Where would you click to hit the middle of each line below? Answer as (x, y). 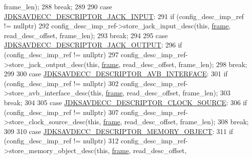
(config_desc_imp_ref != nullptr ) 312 (61, 141)
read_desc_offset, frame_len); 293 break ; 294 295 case (86, 35)
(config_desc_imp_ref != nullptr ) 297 (61, 54)
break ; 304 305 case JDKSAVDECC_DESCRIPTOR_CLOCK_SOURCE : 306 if (126, 102)
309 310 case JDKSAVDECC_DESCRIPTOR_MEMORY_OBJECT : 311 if (119, 131)
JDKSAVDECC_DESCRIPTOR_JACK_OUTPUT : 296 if (93, 45)
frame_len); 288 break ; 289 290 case (58, 6)
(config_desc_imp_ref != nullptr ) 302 (61, 83)
